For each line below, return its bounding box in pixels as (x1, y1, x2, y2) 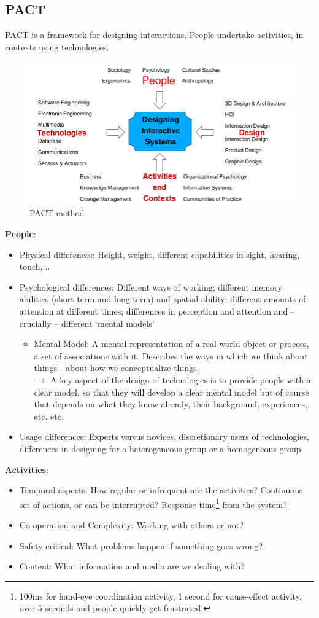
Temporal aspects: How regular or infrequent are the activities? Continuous (19, 483, 303, 496)
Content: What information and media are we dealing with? (19, 560, 245, 573)
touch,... (19, 260, 50, 273)
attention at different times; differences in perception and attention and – (19, 304, 295, 317)
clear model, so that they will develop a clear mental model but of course (34, 385, 309, 398)
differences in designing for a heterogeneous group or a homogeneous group (19, 442, 301, 455)
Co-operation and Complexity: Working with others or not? (19, 518, 244, 531)
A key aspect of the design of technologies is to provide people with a (50, 373, 311, 386)
